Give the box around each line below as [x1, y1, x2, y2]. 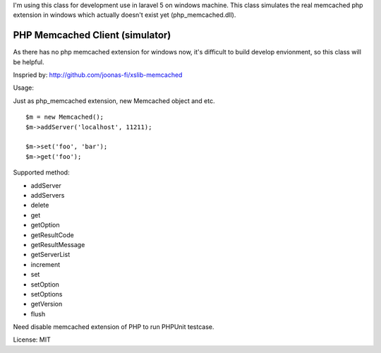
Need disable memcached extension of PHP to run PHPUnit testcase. [13, 323, 214, 331]
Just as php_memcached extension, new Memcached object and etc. [13, 96, 215, 105]
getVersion [30, 300, 63, 309]
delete [30, 201, 49, 210]
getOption [30, 221, 60, 229]
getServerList [30, 251, 71, 259]
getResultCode [30, 230, 74, 239]
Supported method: [13, 168, 70, 176]
